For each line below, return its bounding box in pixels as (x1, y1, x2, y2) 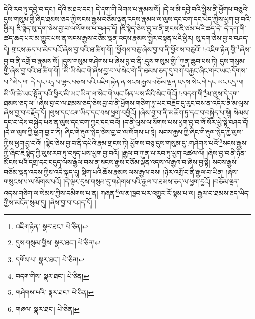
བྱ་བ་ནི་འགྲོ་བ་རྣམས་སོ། (4, 55, 59, 66)
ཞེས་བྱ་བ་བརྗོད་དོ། (4, 107, 46, 117)
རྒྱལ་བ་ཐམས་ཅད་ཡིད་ (197, 187, 250, 198)
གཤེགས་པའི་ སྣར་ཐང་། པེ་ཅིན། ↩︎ (15, 287, 94, 297)
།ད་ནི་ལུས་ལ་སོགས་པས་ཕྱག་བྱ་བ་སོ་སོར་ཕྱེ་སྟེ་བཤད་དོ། (123, 117, 249, 127)
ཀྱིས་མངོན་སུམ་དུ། (4, 197, 46, 208)
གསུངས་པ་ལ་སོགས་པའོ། (4, 176, 61, 186)
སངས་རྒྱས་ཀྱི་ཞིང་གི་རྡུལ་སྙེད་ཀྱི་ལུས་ (158, 126, 243, 136)
